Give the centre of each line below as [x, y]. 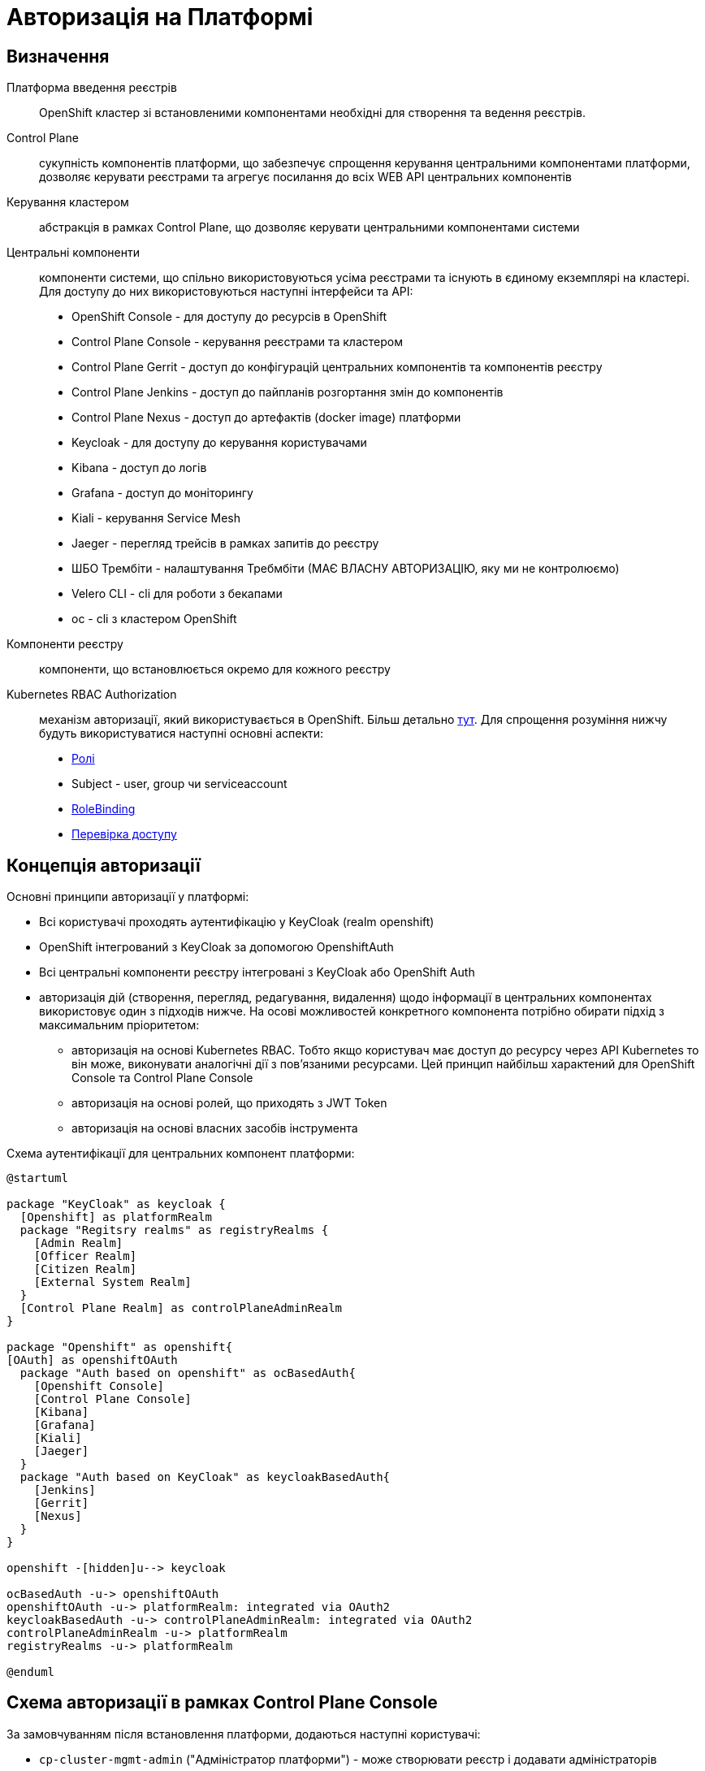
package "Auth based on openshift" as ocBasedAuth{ [188, 1373]
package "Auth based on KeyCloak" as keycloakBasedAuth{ [205, 1477]
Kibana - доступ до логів [139, 468]
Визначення [58, 56]
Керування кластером [68, 202]
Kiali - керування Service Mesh [156, 518]
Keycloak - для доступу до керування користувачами [219, 443]
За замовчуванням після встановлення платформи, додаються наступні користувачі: [244, 1734]
